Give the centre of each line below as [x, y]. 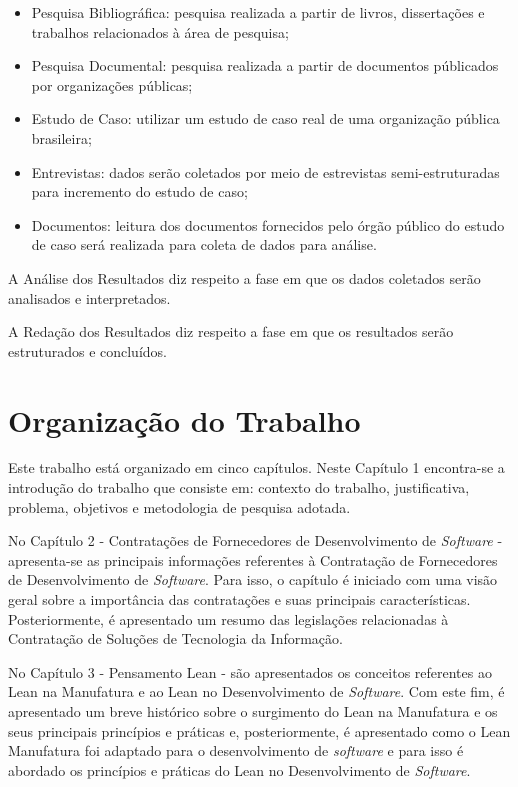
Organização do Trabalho [184, 419]
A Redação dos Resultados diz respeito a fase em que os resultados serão [231, 331]
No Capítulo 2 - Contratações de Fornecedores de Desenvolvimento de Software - [255, 540]
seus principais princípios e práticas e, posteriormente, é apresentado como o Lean [259, 730]
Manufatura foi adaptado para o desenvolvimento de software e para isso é [236, 750]
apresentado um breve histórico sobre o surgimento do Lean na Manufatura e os [253, 710]
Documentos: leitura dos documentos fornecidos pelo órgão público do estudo [268, 224]
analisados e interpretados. [89, 297]
